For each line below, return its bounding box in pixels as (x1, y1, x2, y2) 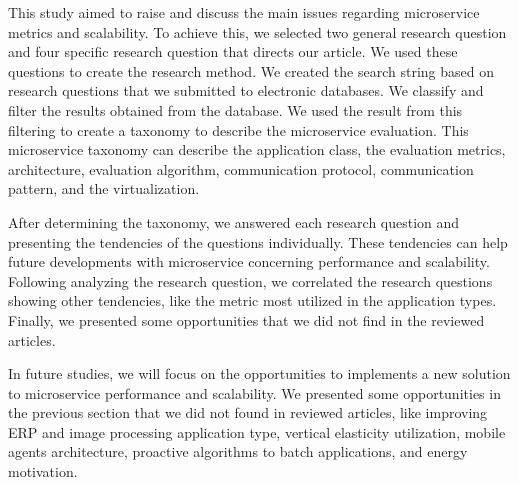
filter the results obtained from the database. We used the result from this (8, 99, 463, 120)
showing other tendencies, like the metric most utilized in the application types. (8, 290, 497, 311)
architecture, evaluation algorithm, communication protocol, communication (8, 158, 474, 179)
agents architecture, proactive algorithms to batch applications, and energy (8, 441, 468, 462)
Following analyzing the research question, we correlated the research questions (8, 270, 493, 291)
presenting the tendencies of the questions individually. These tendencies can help (8, 231, 508, 252)
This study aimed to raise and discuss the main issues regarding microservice (8, 2, 480, 22)
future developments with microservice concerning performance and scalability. (8, 251, 490, 272)
